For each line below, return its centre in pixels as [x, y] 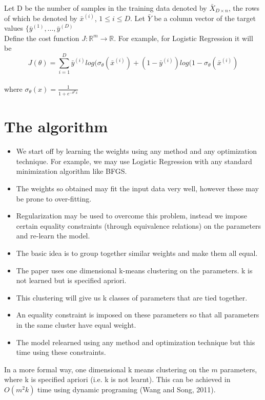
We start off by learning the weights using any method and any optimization [137, 151]
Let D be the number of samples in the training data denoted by [106, 8]
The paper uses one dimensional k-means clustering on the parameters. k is [134, 270]
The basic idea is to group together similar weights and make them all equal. [137, 253]
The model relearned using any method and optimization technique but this [136, 342]
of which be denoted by [41, 18]
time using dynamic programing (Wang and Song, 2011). [127, 389]
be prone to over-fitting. [54, 198]
